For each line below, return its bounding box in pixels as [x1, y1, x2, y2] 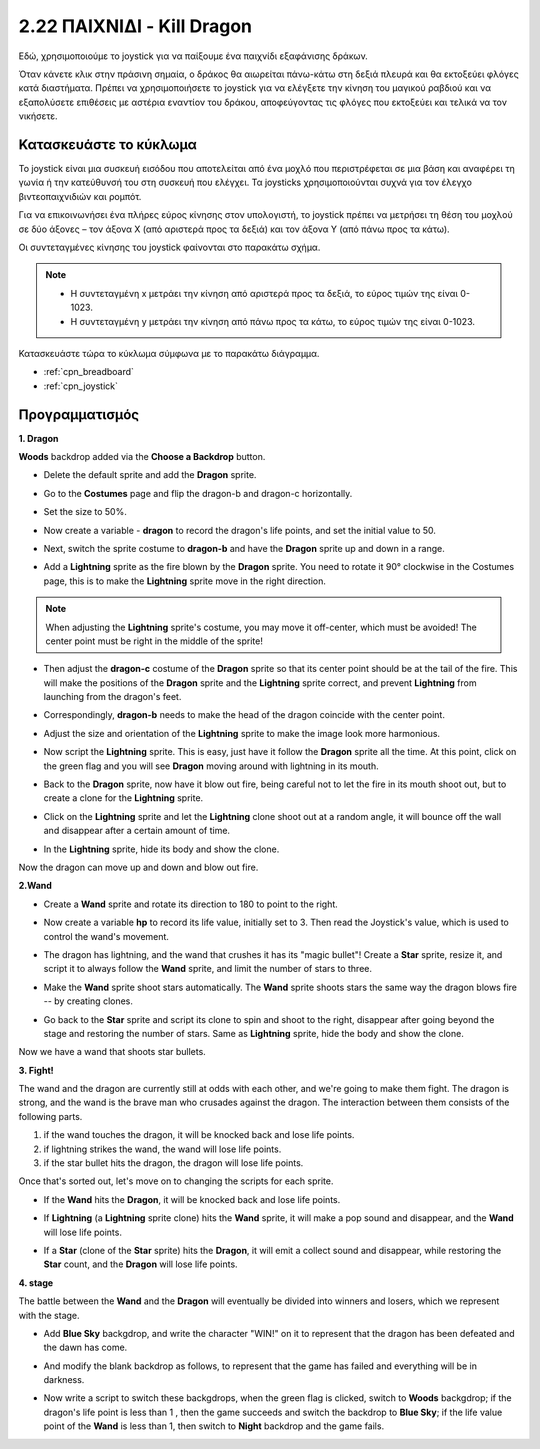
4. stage [18, 1276, 54, 1289]
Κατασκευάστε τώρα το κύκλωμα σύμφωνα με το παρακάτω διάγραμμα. [18, 347, 320, 359]
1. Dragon [18, 432, 59, 444]
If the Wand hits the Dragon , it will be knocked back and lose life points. [43, 1193, 341, 1205]
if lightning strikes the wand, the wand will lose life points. [43, 1143, 282, 1155]
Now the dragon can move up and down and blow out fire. [18, 861, 259, 873]
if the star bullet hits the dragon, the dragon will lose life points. [43, 1157, 304, 1169]
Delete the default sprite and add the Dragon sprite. [43, 469, 257, 481]
